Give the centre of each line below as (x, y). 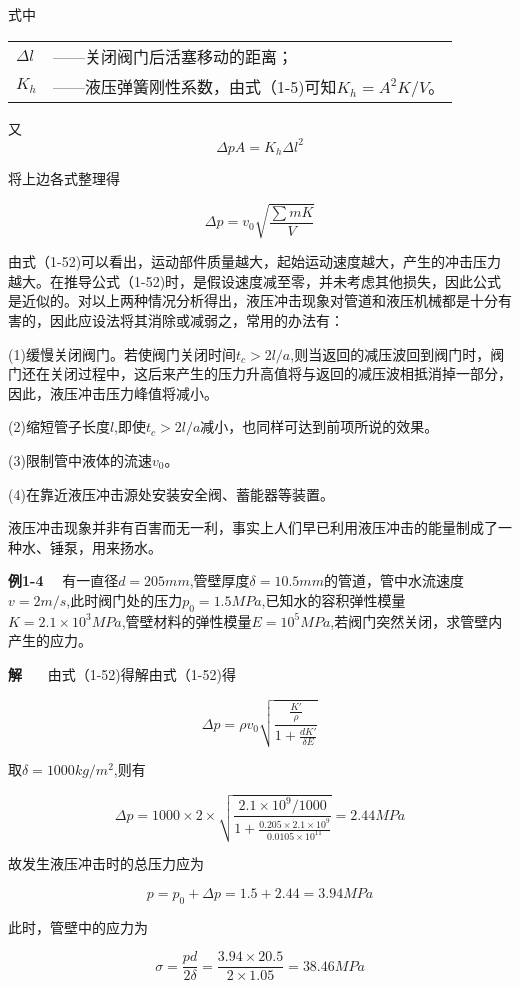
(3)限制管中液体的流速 (80, 460)
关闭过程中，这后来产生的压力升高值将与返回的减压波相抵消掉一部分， (280, 373)
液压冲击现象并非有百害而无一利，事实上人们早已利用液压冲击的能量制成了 (253, 527)
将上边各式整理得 (64, 178)
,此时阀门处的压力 (124, 600)
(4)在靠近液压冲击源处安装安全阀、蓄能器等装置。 (171, 493)
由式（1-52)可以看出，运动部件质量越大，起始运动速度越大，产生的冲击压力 (255, 261)
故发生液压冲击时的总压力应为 (106, 863)
